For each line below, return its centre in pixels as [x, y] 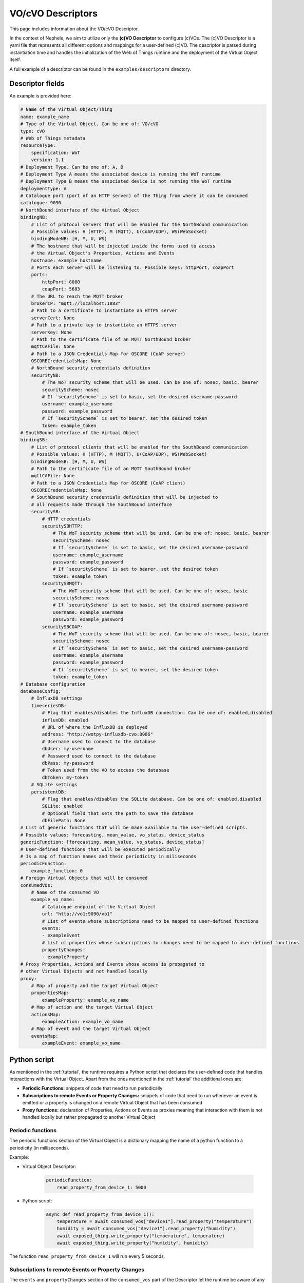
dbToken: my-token [65, 777]
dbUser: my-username [68, 749]
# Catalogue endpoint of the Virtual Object [99, 907]
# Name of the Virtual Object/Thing [66, 110]
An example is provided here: [41, 96]
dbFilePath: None [64, 821]
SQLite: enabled [62, 806]
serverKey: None [51, 332]
